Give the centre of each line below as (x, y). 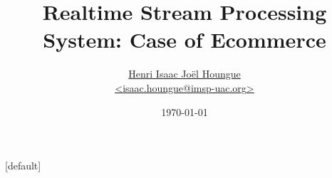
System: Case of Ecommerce (185, 40)
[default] (23, 166)
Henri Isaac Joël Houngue (185, 74)
